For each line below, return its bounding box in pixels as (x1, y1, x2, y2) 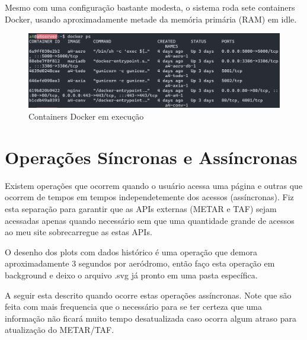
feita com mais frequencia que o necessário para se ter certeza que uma (5, 300, 263, 313)
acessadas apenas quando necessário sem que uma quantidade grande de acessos (5, 214, 295, 226)
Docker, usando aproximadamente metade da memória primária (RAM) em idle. (5, 12, 297, 25)
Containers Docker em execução (28, 110, 144, 123)
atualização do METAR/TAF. (5, 323, 114, 336)
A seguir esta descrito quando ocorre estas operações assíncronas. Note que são (5, 288, 292, 301)
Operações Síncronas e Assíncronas (5, 145, 298, 169)
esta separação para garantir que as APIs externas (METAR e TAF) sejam (5, 202, 277, 214)
